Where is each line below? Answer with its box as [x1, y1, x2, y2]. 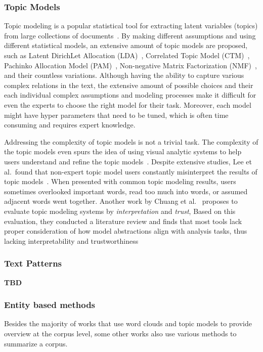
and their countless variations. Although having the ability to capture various [4, 70, 244, 80]
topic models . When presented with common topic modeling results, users [4, 176, 236, 187]
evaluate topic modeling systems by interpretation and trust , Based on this [4, 205, 236, 216]
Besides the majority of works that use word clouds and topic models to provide [4, 318, 252, 329]
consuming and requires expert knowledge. [4, 119, 136, 130]
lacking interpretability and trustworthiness [4, 235, 139, 246]
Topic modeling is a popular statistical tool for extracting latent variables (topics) [4, 20, 258, 31]
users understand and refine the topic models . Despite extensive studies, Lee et [4, 156, 252, 166]
